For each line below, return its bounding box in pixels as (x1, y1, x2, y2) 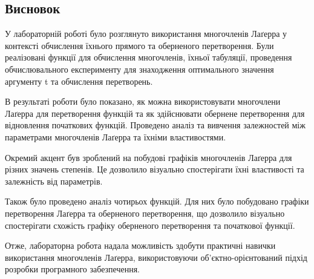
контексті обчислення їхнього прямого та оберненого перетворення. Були (5, 39, 274, 51)
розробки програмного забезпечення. (5, 263, 140, 275)
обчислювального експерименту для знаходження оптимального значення (5, 62, 274, 75)
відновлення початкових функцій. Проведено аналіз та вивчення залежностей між (5, 119, 306, 131)
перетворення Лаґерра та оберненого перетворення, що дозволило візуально (5, 206, 285, 219)
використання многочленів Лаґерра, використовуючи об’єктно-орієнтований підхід (5, 251, 307, 263)
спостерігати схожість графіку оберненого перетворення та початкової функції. (5, 218, 295, 231)
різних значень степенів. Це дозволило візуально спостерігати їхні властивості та (5, 163, 304, 176)
